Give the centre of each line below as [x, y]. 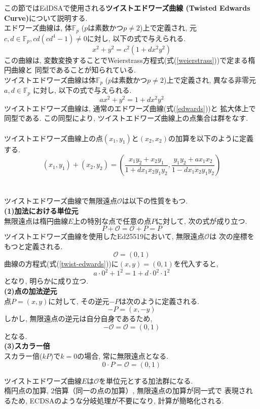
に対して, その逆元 [79, 301]
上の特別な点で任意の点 [112, 220]
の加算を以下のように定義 [211, 138]
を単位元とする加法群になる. [146, 380]
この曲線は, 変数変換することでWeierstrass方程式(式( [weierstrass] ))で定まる [126, 60]
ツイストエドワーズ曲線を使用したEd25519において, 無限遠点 [104, 236]
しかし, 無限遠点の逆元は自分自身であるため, [78, 318]
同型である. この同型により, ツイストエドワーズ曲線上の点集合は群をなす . [126, 118]
